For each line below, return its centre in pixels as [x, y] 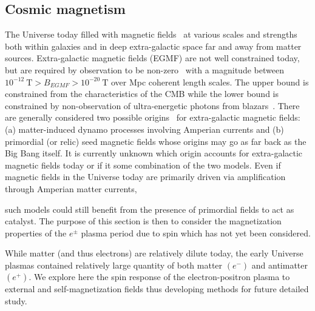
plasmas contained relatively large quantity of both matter [114, 265]
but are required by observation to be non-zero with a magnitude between [144, 69]
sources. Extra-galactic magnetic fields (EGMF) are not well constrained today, [152, 58]
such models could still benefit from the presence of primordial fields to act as [150, 209]
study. [16, 301]
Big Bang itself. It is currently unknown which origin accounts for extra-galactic [154, 153]
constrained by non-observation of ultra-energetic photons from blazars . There [152, 105]
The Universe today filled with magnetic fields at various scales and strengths [151, 34]
